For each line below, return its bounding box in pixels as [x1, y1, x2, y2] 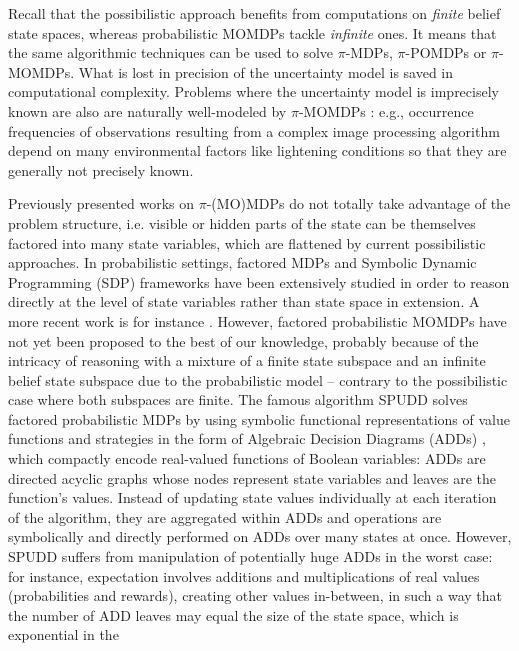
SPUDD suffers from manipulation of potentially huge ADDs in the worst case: [8, 546, 493, 567]
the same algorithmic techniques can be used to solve [8, 42, 334, 63]
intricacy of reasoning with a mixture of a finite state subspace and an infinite [8, 350, 486, 371]
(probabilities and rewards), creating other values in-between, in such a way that [8, 585, 503, 606]
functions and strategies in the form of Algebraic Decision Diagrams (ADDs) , [8, 428, 486, 449]
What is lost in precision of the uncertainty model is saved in [78, 61, 454, 82]
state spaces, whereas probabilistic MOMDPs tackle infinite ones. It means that [8, 22, 497, 43]
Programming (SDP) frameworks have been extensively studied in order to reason [8, 271, 510, 292]
